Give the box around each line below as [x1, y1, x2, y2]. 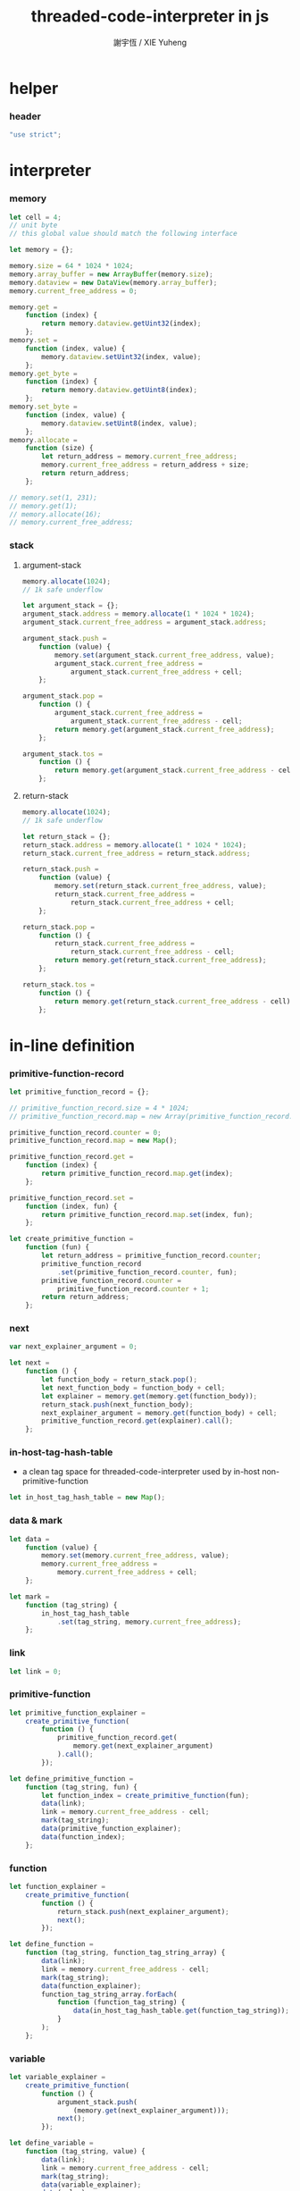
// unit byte [9, 221, 58, 230]
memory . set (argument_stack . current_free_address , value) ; [54, 651, 275, 659]
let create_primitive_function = [9, 1235, 134, 1244]
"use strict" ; [9, 130, 62, 139]
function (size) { [25, 444, 94, 453]
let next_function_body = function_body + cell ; [41, 1383, 226, 1392]
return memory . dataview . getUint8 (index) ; [41, 386, 198, 395]
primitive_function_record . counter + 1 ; [56, 1284, 210, 1293]
